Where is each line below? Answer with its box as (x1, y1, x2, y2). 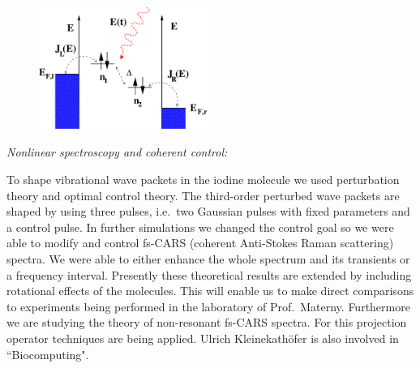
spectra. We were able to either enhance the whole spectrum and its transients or (6, 250, 410, 267)
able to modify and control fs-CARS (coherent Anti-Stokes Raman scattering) (6, 234, 394, 251)
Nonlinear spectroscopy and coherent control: (6, 143, 228, 160)
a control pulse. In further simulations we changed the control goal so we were (6, 218, 394, 235)
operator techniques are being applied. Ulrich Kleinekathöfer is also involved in (6, 329, 399, 346)
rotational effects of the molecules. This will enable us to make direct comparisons (6, 282, 414, 299)
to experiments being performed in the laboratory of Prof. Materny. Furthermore (6, 297, 410, 315)
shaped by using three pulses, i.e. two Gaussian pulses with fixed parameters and (6, 203, 410, 220)
